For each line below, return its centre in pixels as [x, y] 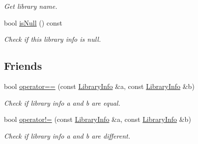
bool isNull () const [33, 22]
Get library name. [31, 6]
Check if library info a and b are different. [67, 135]
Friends [23, 66]
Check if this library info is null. [53, 39]
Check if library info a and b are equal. [62, 102]
